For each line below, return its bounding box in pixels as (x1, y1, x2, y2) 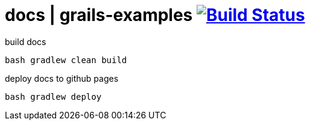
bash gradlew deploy (5, 91, 102, 102)
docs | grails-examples (5, 5, 193, 25)
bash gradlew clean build (5, 55, 127, 65)
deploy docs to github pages (5, 73, 119, 84)
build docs (5, 36, 46, 47)
